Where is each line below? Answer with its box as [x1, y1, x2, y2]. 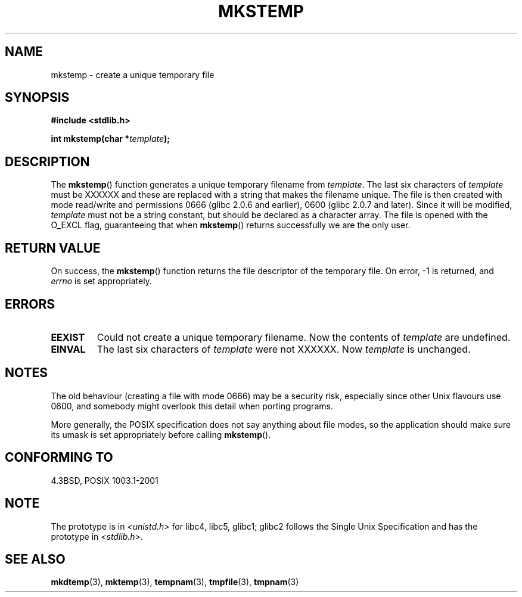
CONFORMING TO [5, 450, 113, 465]
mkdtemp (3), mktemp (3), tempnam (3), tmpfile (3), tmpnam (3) [51, 577, 299, 587]
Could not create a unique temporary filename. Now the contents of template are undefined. [97, 331, 511, 343]
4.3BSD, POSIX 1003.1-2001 [51, 475, 159, 486]
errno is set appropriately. [51, 276, 152, 287]
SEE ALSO [5, 551, 66, 567]
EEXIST [51, 331, 85, 343]
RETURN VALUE [5, 240, 101, 256]
